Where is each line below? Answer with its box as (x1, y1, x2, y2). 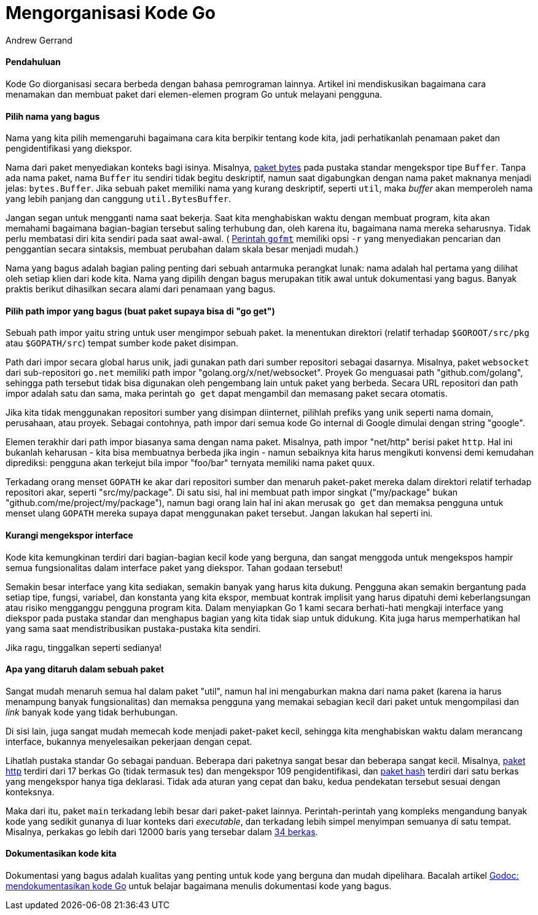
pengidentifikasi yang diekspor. (6, 143, 132, 154)
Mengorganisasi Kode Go (6, 2, 216, 23)
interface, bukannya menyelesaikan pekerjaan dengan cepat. (6, 736, 252, 747)
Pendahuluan (6, 56, 61, 68)
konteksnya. (6, 786, 55, 797)
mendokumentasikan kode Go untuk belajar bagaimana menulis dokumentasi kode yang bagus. (6, 881, 392, 892)
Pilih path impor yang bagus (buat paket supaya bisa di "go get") (6, 305, 275, 316)
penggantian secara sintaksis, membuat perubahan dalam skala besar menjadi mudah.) (6, 244, 359, 255)
